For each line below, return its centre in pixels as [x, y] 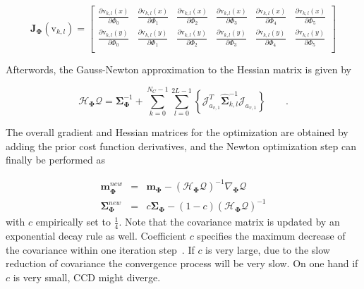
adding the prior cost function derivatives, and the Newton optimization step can [181, 146]
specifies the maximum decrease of [271, 235]
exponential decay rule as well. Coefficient [96, 235]
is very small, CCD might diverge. [87, 277]
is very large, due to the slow [268, 249]
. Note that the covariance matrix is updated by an [229, 222]
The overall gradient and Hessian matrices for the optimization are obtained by [177, 132]
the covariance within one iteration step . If [100, 249]
